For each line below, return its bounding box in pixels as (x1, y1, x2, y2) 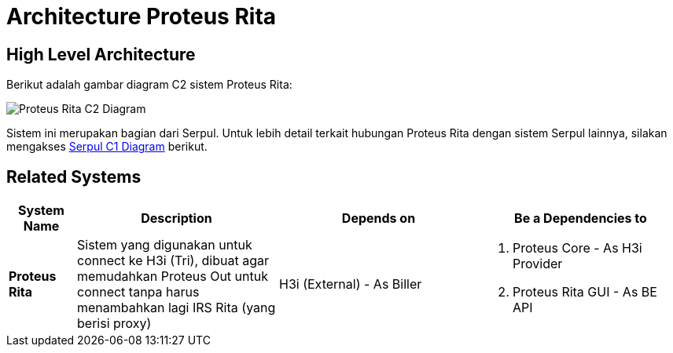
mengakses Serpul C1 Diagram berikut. (6, 140, 208, 154)
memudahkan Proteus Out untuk (77, 268, 268, 285)
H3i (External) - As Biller (279, 276, 422, 293)
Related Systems (6, 166, 142, 187)
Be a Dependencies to (514, 210, 647, 227)
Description (141, 210, 212, 227)
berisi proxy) (77, 315, 152, 332)
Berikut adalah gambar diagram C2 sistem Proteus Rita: (6, 78, 292, 92)
